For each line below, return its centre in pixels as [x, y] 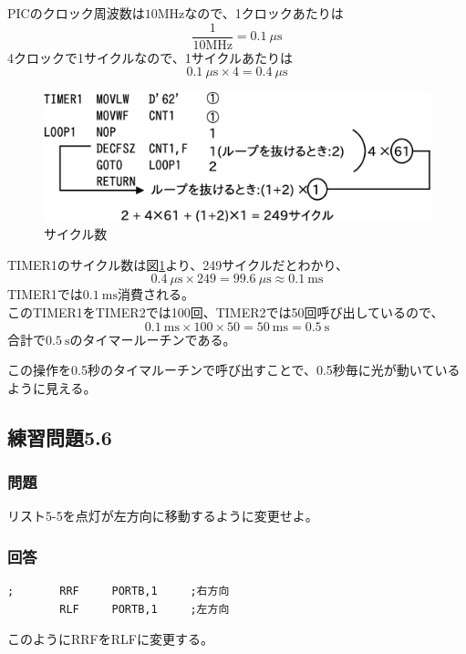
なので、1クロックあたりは [264, 13]
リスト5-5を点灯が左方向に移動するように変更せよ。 [163, 516]
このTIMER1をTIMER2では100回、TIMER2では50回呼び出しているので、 [226, 312]
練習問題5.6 [60, 436]
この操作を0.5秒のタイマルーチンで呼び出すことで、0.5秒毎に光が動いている [234, 370]
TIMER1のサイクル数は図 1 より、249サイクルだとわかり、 [178, 264]
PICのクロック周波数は [76, 13]
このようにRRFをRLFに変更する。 [110, 639]
